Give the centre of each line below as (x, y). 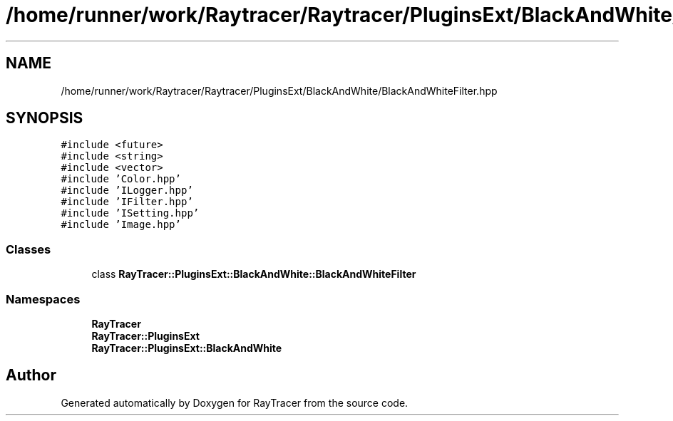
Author (31, 375)
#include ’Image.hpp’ (121, 225)
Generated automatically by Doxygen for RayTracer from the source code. (235, 402)
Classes (29, 249)
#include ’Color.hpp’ (121, 179)
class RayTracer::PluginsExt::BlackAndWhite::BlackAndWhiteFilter (254, 274)
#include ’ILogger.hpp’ (127, 191)
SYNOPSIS (45, 118)
